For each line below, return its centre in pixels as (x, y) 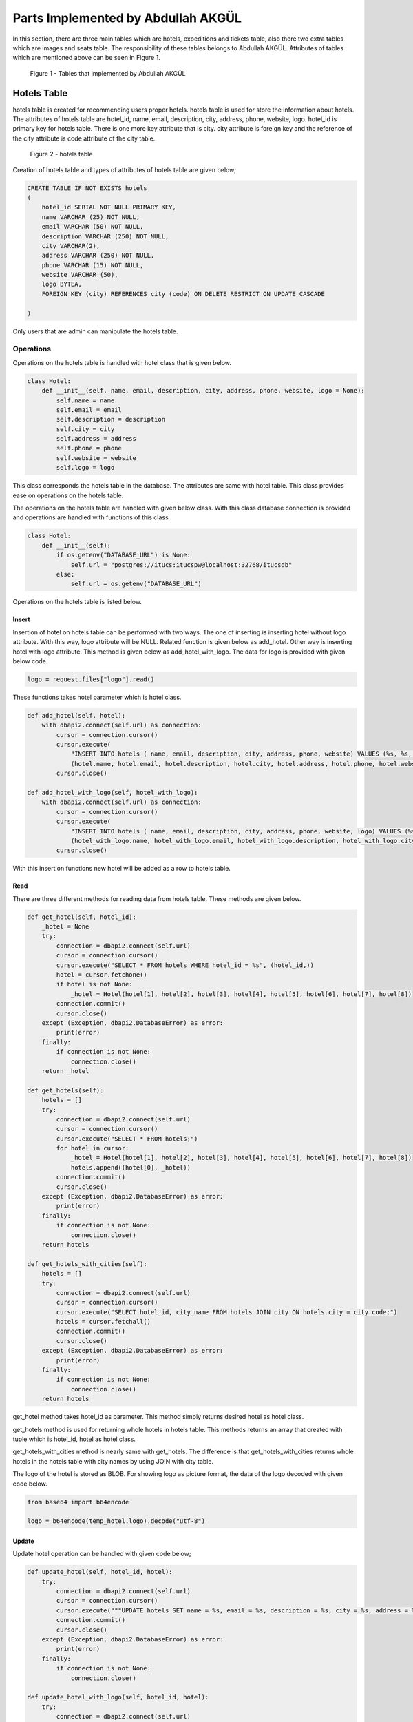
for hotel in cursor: (93, 1148)
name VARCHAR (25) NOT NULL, (91, 217)
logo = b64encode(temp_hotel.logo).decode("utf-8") (116, 1521)
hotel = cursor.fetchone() (102, 975)
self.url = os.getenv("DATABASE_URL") (136, 584)
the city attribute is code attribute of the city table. (84, 138)
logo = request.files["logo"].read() (91, 679)
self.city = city (85, 429)
